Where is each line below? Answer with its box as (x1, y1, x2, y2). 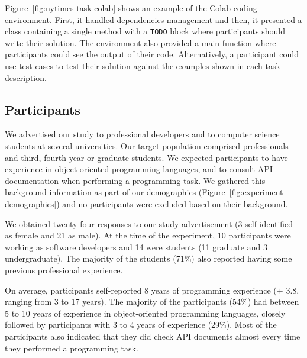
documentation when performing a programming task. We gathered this (5, 174, 266, 186)
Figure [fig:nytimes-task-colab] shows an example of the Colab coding (5, 2, 257, 14)
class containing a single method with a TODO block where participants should (5, 25, 285, 37)
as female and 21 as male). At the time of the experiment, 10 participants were (5, 229, 291, 241)
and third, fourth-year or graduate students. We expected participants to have (5, 151, 288, 163)
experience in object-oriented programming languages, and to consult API (5, 163, 273, 175)
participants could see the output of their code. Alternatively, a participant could (5, 48, 299, 60)
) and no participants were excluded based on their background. (56, 197, 288, 209)
